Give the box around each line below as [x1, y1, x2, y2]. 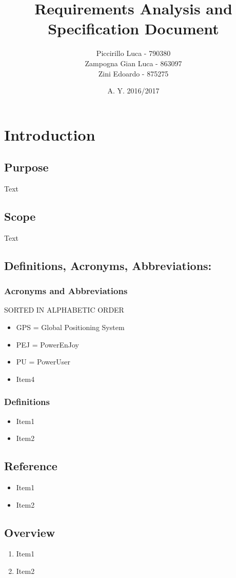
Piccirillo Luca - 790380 [96, 48, 171, 59]
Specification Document [48, 18, 219, 39]
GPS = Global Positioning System [16, 322, 125, 333]
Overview [4, 524, 55, 540]
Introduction [4, 124, 95, 145]
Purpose [4, 159, 49, 175]
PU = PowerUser [16, 356, 70, 367]
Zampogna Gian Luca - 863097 [85, 57, 182, 68]
